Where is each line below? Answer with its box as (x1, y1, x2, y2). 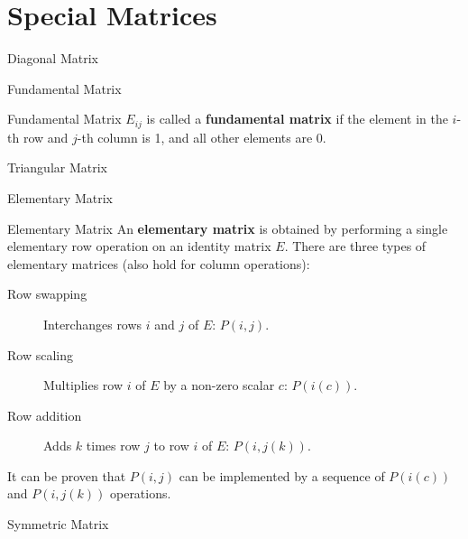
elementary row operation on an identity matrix (7, 237, 271, 256)
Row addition (7, 405, 82, 424)
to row (153, 436, 189, 455)
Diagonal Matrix (7, 49, 98, 68)
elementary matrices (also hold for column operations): (7, 254, 310, 273)
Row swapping (7, 284, 87, 303)
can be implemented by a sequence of (179, 466, 385, 485)
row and (23, 127, 69, 146)
